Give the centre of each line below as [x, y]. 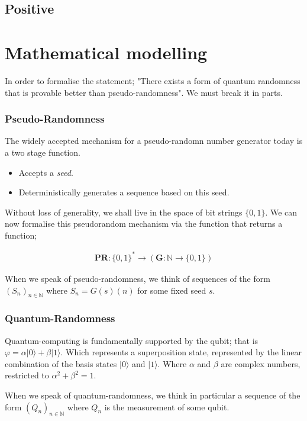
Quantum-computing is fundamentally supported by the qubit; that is [132, 340]
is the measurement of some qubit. [167, 406]
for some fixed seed [172, 290]
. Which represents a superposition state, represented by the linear [181, 352]
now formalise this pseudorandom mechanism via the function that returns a [144, 224]
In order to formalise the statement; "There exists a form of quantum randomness [153, 80]
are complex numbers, [261, 363]
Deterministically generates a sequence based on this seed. [124, 192]
